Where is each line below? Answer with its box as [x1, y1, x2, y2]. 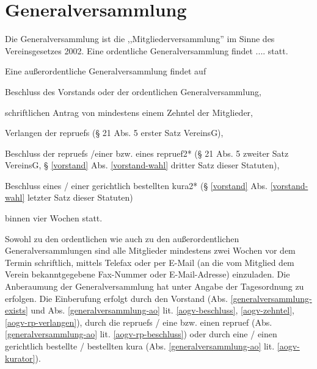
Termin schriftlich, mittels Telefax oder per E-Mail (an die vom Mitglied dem [5, 256, 294, 268]
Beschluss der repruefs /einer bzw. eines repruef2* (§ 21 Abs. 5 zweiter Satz [5, 146, 289, 159]
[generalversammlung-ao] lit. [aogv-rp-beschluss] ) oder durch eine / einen [5, 328, 277, 340]
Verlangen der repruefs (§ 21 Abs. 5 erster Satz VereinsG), [5, 126, 224, 139]
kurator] [5, 351, 35, 364]
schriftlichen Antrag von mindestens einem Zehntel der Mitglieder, [5, 106, 253, 118]
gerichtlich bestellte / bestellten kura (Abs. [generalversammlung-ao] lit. [5, 340, 275, 352]
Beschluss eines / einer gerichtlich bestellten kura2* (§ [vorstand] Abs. [5, 179, 268, 192]
